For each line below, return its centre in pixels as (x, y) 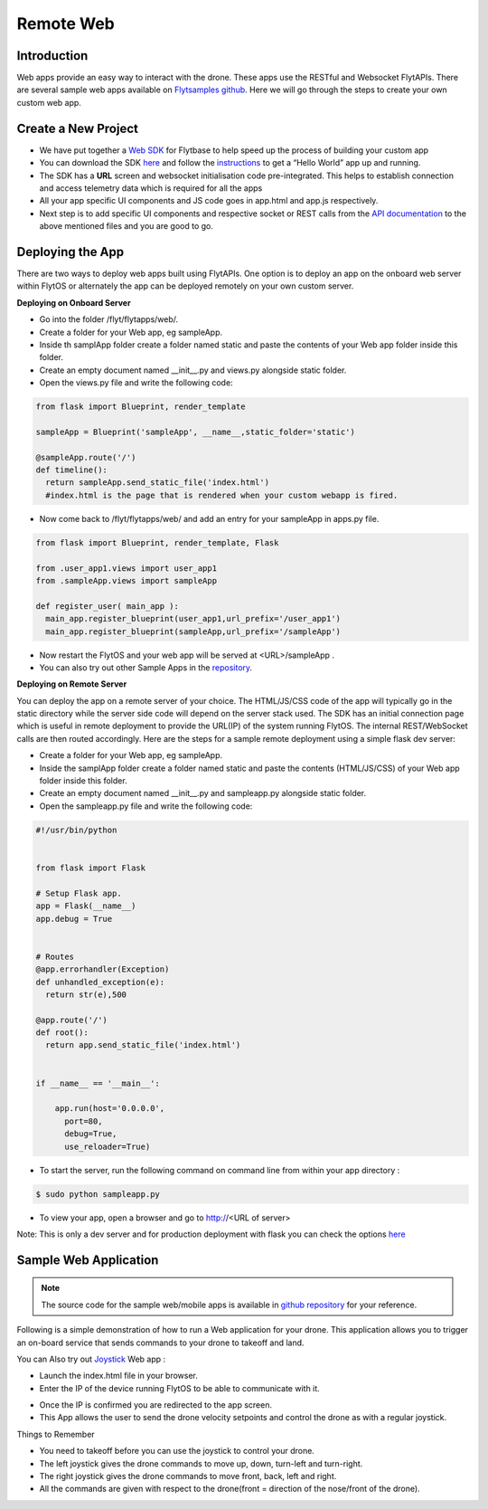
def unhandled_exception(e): (100, 982)
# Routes (55, 956)
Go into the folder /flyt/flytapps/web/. (109, 319)
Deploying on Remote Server (72, 684)
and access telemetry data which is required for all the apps (151, 188)
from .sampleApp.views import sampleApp (126, 580)
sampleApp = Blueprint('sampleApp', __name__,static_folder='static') (196, 432)
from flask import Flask (91, 868)
